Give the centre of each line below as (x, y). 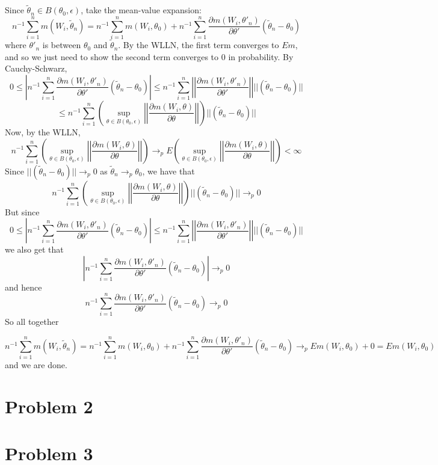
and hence (23, 287)
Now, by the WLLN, (43, 131)
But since (22, 211)
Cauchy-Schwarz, (36, 68)
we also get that (34, 249)
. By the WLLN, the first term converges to (199, 45)
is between (62, 45)
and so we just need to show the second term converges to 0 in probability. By (149, 56)
